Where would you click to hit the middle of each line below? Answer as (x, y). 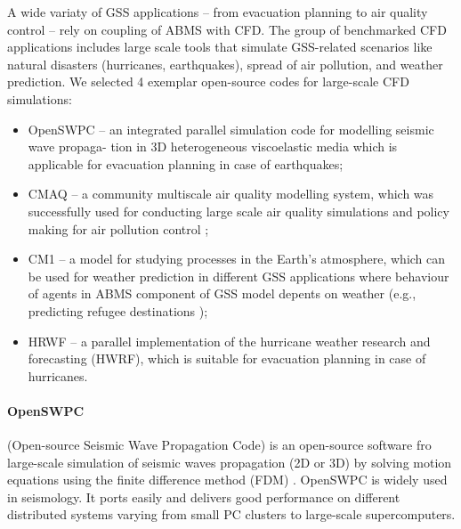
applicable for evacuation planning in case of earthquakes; (186, 163)
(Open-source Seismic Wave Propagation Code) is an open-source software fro (219, 445)
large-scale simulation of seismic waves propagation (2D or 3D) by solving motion (230, 462)
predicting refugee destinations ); (118, 310)
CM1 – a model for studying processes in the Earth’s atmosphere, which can (237, 259)
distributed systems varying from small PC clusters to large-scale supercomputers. (231, 514)
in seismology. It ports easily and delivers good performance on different (204, 496)
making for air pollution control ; (118, 228)
